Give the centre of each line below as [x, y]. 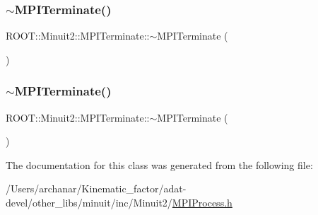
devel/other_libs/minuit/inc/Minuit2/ [89, 202]
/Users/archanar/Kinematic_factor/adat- [96, 188]
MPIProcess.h [202, 202]
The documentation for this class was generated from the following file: [159, 164]
